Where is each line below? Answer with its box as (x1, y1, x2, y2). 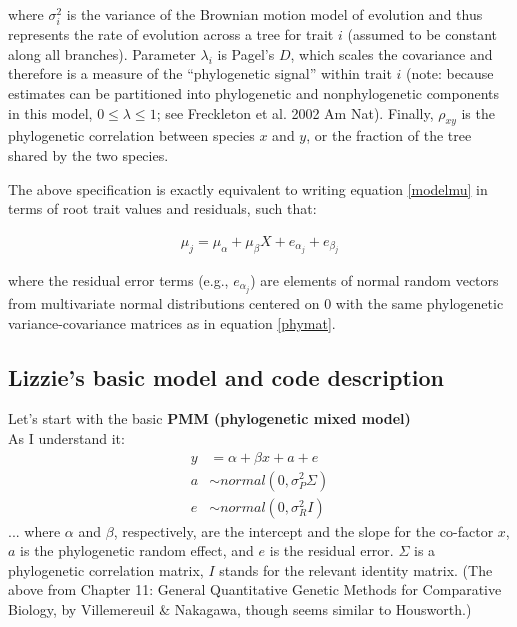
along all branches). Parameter (8, 43, 196, 64)
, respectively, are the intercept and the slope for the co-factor (113, 520, 494, 541)
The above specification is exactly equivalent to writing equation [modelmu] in (8, 178, 488, 199)
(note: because (406, 63, 494, 84)
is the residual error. (269, 540, 394, 561)
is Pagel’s (217, 43, 275, 64)
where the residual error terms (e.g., (8, 269, 229, 290)
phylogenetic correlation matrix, (8, 559, 204, 580)
